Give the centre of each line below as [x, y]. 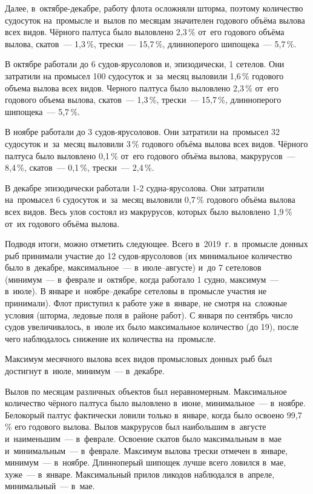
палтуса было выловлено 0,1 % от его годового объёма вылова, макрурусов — [150, 155]
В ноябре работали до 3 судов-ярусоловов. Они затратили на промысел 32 [142, 132]
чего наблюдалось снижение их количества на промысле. [110, 338]
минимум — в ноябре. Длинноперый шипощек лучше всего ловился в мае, [146, 462]
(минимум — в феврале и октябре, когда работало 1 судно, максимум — [142, 279]
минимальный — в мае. [50, 486]
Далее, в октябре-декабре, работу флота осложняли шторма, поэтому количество [154, 8]
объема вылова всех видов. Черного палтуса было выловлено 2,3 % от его [142, 87]
